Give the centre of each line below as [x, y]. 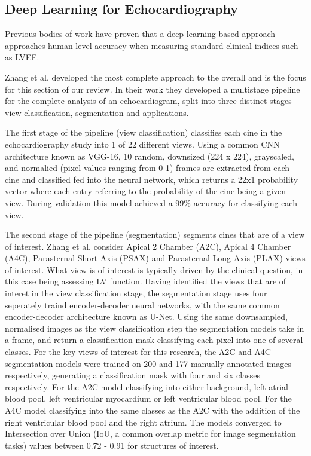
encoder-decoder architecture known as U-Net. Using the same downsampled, [146, 316]
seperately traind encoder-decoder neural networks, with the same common [142, 304]
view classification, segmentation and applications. [97, 112]
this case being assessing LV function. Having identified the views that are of [146, 281]
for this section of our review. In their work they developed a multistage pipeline [153, 89]
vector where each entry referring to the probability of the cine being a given [146, 191]
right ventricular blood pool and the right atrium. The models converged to [143, 422]
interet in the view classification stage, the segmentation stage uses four [136, 293]
